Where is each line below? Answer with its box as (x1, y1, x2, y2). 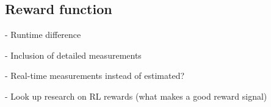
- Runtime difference (5, 28, 81, 41)
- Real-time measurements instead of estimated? (5, 69, 185, 82)
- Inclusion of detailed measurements (5, 48, 142, 61)
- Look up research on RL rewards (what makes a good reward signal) (5, 89, 267, 102)
